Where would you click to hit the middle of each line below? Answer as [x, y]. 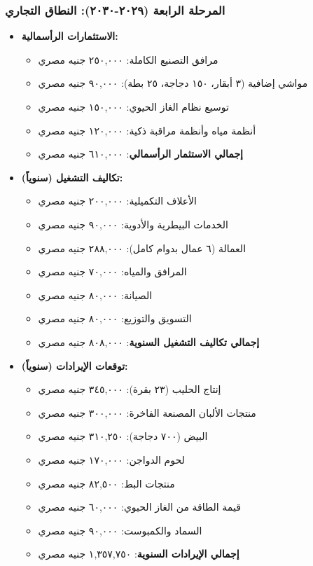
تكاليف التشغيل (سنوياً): [72, 177]
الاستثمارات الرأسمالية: [70, 36]
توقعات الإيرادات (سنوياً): [75, 365]
